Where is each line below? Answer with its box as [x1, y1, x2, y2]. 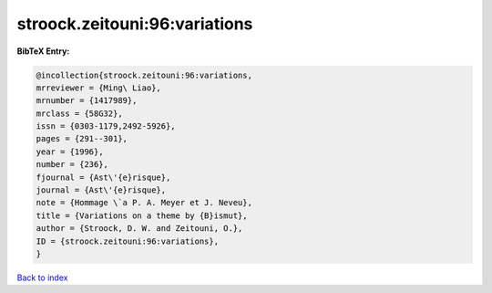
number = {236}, [36, 160, 109, 170]
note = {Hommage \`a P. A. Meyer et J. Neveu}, [36, 197, 252, 208]
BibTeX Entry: [16, 46, 70, 57]
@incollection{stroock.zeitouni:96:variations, [36, 69, 252, 80]
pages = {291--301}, [36, 133, 128, 144]
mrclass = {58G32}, [36, 108, 123, 119]
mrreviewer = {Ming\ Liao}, [36, 82, 161, 93]
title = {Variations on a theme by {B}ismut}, [36, 210, 248, 221]
